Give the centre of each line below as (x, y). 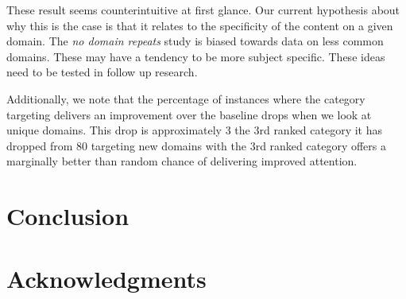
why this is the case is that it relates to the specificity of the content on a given (200, 25)
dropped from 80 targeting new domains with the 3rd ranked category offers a (196, 145)
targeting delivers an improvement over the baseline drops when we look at (189, 114)
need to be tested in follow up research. (102, 72)
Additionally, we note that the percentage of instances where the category (186, 98)
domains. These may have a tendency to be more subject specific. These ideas (196, 56)
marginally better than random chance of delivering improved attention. (182, 161)
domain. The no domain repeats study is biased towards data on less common (195, 41)
